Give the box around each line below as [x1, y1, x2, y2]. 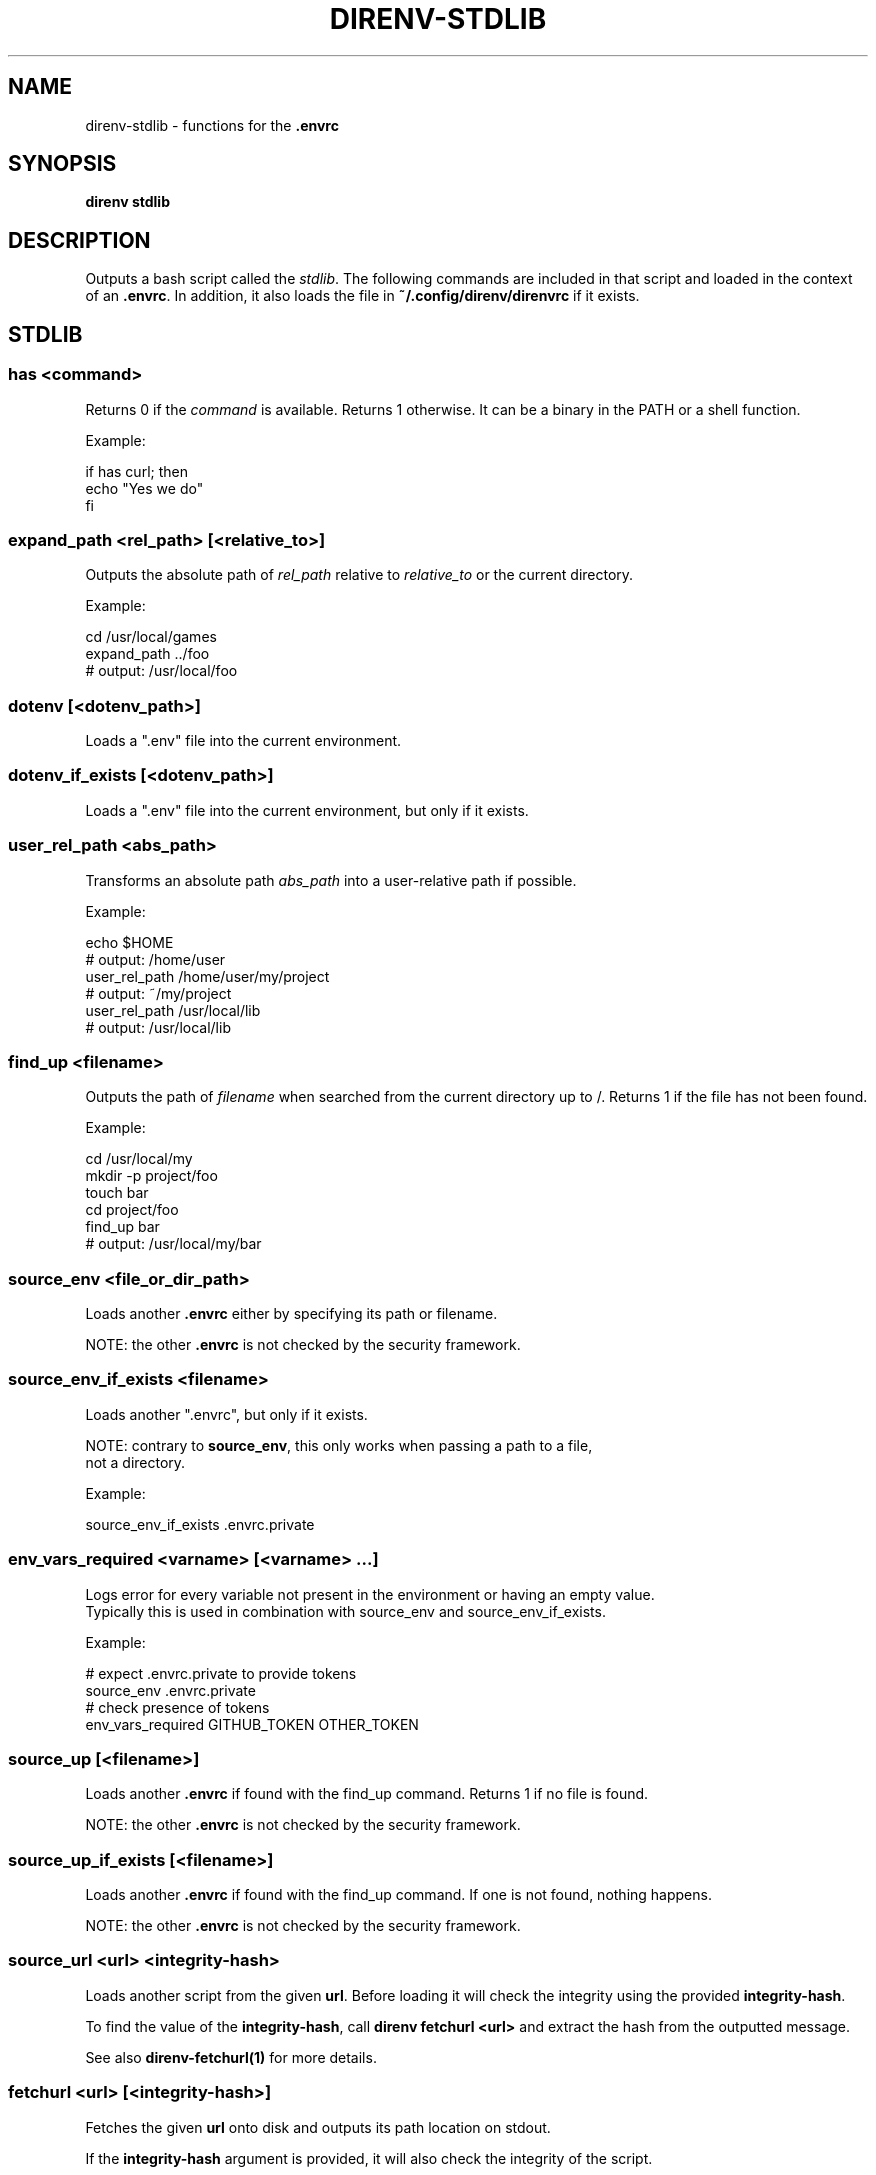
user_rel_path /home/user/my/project [85, 967, 330, 985]
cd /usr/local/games [85, 628, 217, 646]
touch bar [85, 1184, 149, 1202]
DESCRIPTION [8, 227, 151, 253]
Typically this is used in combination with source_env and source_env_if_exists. [85, 1602, 606, 1620]
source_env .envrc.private [85, 1681, 256, 1699]
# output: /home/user [85, 950, 226, 968]
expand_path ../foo [85, 645, 210, 663]
